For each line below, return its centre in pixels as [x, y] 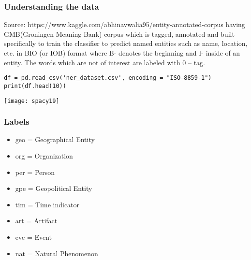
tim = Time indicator [47, 204]
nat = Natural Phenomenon [57, 253]
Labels [17, 122]
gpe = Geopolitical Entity [54, 188]
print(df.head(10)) [35, 86]
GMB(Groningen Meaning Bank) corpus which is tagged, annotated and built [119, 34]
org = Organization [44, 155]
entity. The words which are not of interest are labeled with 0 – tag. [105, 62]
